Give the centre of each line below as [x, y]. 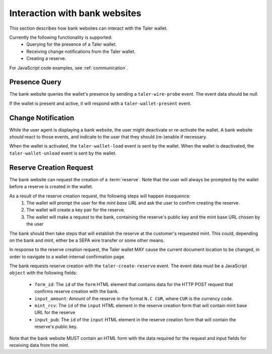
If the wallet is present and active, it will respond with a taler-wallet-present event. [100, 103]
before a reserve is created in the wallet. [51, 187]
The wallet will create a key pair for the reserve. [76, 210]
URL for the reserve [55, 313]
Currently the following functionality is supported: [61, 37]
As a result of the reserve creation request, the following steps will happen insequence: [100, 196]
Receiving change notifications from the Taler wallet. [81, 51]
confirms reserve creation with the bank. [77, 292]
